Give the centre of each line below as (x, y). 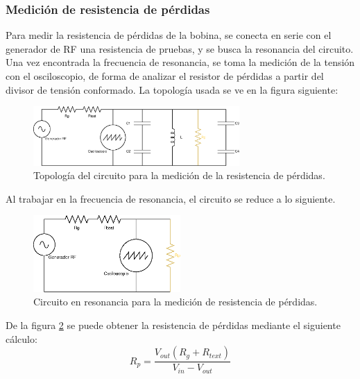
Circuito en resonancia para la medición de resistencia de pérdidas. (175, 302)
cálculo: (22, 338)
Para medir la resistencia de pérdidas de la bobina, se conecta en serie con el (169, 35)
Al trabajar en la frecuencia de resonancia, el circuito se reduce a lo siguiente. (171, 198)
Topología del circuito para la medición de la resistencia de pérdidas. (179, 175)
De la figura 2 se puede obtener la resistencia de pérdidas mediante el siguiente (173, 325)
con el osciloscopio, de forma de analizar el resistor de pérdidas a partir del (165, 76)
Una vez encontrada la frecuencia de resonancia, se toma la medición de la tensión (180, 62)
